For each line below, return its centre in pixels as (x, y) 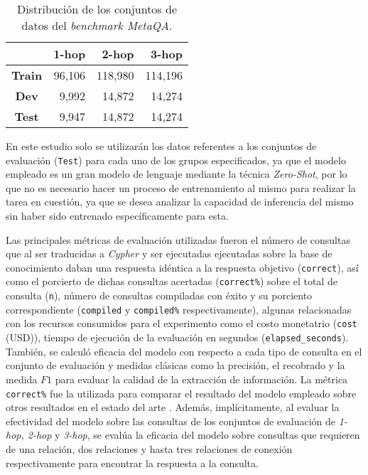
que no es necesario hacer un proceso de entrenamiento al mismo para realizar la (181, 187)
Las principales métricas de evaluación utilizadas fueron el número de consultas (178, 239)
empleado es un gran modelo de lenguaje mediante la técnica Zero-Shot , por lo (177, 174)
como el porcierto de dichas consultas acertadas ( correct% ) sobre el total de (172, 281)
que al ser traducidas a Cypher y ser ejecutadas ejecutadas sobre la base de (169, 253)
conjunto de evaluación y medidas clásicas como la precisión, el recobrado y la (175, 365)
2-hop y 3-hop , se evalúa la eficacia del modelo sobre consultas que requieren (194, 435)
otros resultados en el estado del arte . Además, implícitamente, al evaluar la (173, 407)
